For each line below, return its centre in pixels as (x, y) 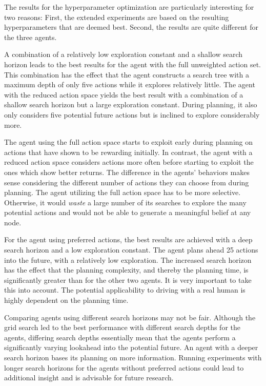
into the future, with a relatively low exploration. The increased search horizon (128, 259)
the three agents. (30, 37)
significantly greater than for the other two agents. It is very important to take (128, 279)
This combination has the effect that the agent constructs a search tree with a (127, 74)
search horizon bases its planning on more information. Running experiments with (133, 357)
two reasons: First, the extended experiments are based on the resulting (117, 17)
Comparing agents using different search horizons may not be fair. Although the (130, 317)
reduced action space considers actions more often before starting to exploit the (129, 162)
